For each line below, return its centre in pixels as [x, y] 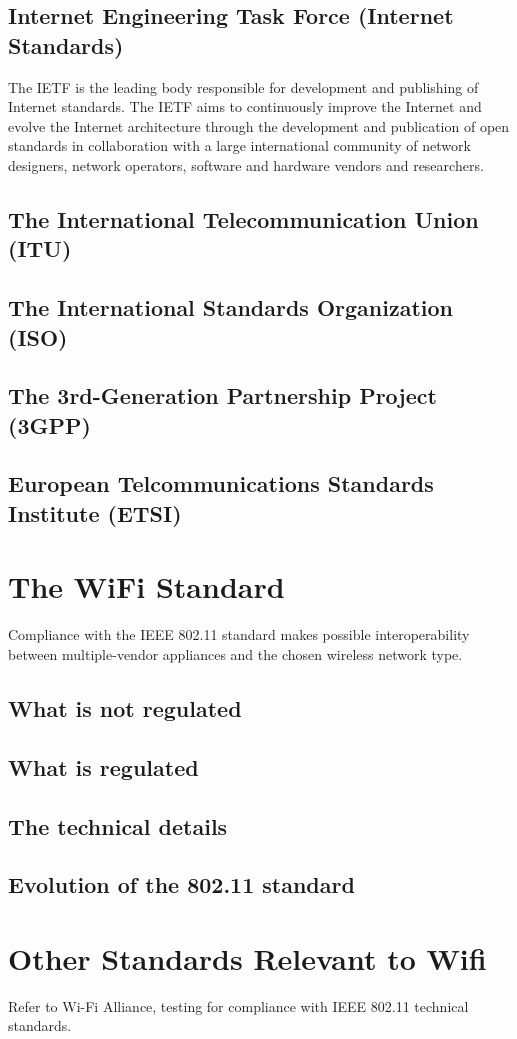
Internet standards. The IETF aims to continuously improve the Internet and [245, 106]
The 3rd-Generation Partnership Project [222, 395]
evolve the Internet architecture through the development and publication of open [259, 125]
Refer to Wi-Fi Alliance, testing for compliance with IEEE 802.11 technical [238, 1005]
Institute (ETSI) [95, 512]
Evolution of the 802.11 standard [181, 884]
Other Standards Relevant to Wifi [247, 957]
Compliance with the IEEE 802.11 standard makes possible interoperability [239, 634]
